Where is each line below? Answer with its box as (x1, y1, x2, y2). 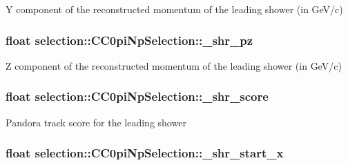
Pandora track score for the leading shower (6, 115, 186, 129)
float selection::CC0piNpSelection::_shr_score (6, 88, 269, 105)
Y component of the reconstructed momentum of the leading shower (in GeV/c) (6, 2, 343, 16)
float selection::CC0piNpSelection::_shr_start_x (6, 144, 284, 162)
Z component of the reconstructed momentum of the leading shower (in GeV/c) (6, 58, 342, 72)
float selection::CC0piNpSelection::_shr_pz (6, 31, 253, 48)
